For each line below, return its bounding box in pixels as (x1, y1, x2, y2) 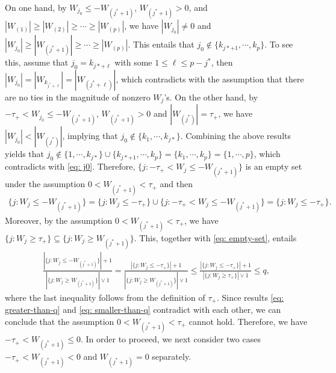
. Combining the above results (180, 129, 291, 142)
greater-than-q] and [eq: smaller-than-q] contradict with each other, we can (5, 303, 281, 316)
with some (114, 56, 152, 69)
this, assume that (5, 56, 69, 69)
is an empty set (245, 160, 302, 173)
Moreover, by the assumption (5, 214, 113, 226)
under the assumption (5, 177, 86, 190)
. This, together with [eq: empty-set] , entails (134, 232, 297, 244)
